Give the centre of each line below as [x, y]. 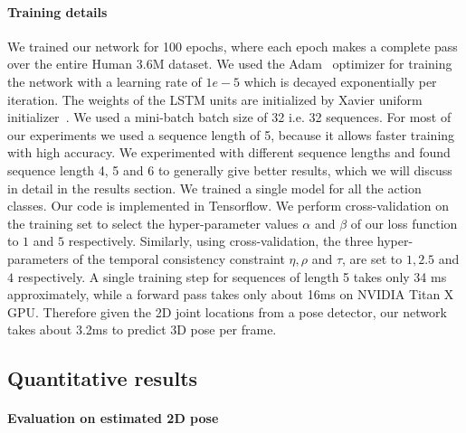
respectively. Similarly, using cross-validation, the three [221, 241]
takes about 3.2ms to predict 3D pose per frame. [142, 329]
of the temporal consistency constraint [179, 258]
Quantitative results [103, 378]
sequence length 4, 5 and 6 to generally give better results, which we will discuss [230, 169]
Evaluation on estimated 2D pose [113, 418]
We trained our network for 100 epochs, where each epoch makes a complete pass [233, 46]
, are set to [372, 258]
